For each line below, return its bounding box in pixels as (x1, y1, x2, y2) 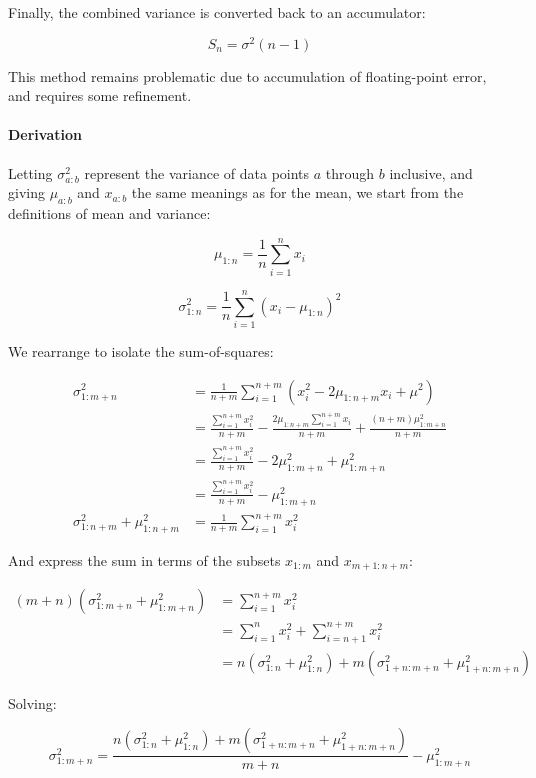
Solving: (8, 692, 57, 713)
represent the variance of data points (84, 162, 310, 183)
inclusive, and (389, 162, 473, 183)
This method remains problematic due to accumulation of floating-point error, (8, 65, 487, 86)
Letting (8, 162, 53, 183)
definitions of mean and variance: (8, 203, 211, 224)
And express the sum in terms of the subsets (8, 549, 281, 570)
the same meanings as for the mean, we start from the (131, 182, 464, 203)
